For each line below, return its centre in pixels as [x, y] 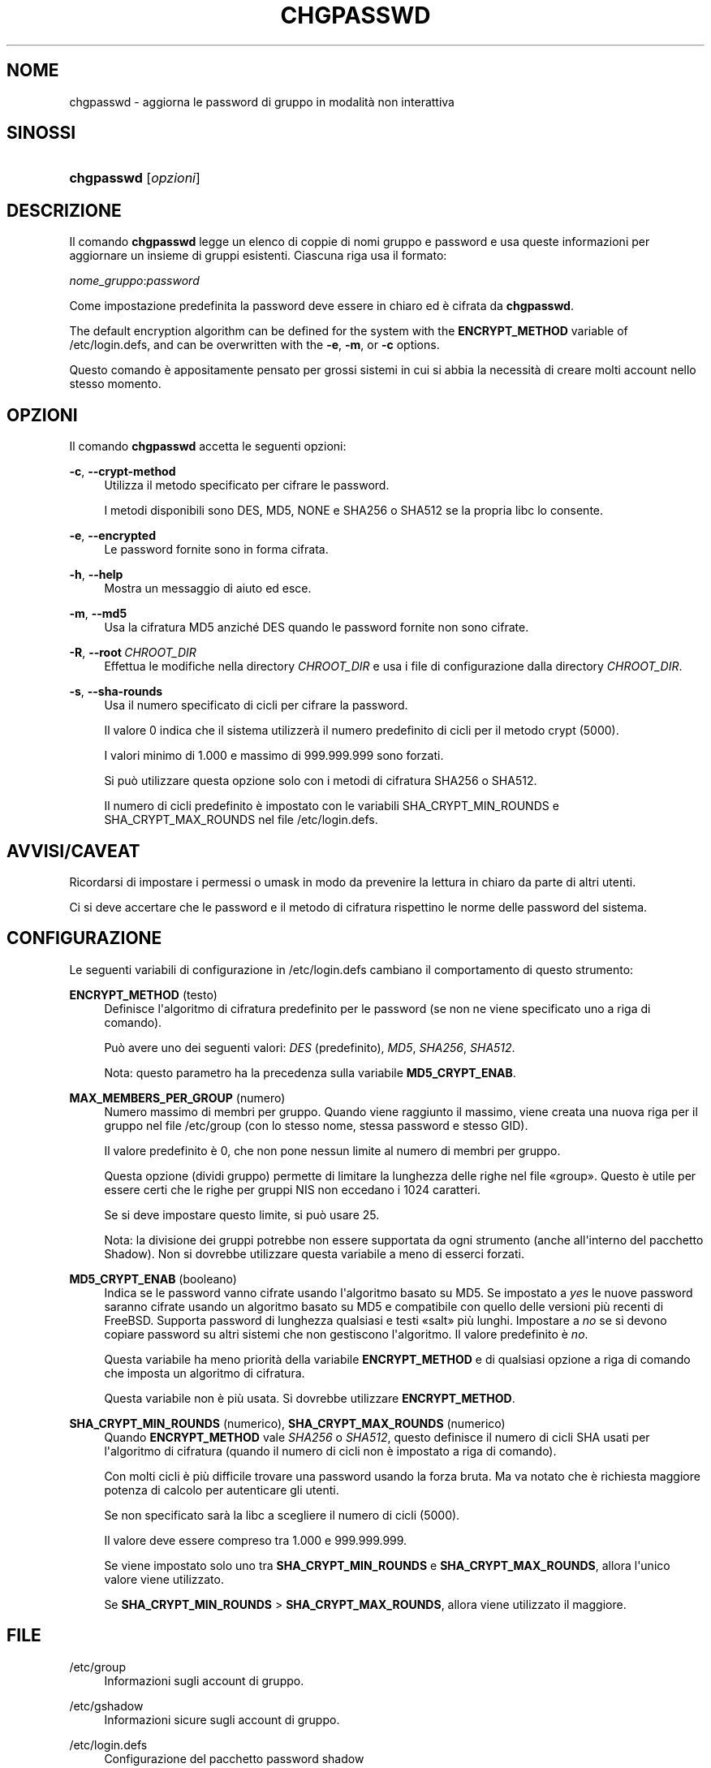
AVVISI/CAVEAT [73, 851]
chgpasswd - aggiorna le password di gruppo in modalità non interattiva [262, 101]
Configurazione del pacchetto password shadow [234, 1758]
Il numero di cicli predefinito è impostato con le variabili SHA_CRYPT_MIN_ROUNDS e [332, 806]
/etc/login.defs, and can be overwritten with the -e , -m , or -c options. [254, 345]
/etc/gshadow [106, 1705]
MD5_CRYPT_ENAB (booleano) [153, 1279]
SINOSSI [41, 133]
